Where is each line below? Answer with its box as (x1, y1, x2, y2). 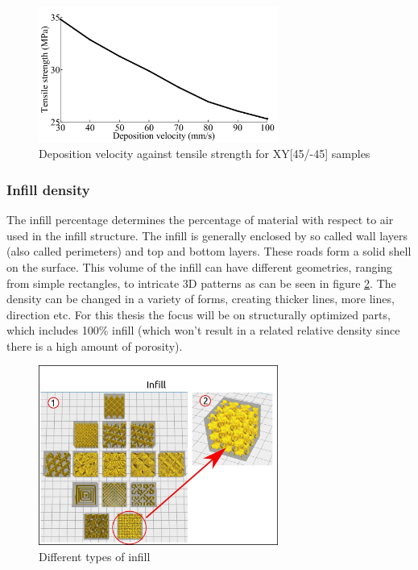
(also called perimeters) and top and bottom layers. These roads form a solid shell (6, 243, 412, 260)
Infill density (6, 179, 90, 199)
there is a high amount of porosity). (6, 337, 183, 354)
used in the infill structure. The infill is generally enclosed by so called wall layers (6, 227, 408, 243)
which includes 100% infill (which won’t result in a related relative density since (6, 322, 400, 339)
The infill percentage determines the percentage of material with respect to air (6, 211, 394, 228)
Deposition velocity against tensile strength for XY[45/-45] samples (39, 145, 370, 162)
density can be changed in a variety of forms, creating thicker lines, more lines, (6, 290, 395, 307)
